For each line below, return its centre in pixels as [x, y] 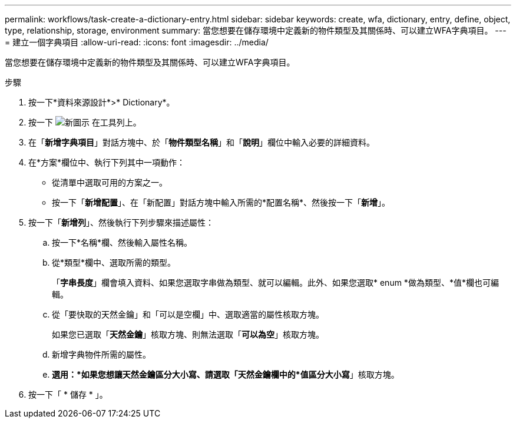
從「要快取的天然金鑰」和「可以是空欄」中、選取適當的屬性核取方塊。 [188, 314]
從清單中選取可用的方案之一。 [110, 182]
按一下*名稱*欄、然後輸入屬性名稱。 [122, 242]
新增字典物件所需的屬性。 [101, 354]
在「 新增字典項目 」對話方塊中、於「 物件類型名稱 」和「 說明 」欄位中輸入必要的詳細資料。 [201, 142]
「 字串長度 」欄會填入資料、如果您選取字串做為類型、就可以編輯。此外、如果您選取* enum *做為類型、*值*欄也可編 [275, 282]
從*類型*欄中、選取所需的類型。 [114, 262]
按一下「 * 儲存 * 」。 [68, 394]
